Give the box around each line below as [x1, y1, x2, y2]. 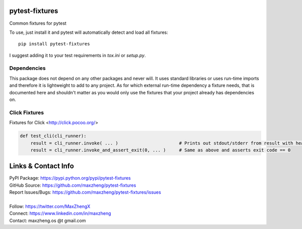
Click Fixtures [9, 109, 44, 116]
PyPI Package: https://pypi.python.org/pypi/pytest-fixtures [9, 175, 131, 181]
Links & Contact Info [9, 162, 74, 170]
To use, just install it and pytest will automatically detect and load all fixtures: [9, 29, 168, 35]
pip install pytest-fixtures [18, 41, 90, 47]
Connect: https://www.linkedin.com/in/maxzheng [9, 210, 111, 216]
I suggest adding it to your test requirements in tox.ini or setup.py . [9, 52, 146, 58]
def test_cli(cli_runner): [20, 133, 87, 139]
